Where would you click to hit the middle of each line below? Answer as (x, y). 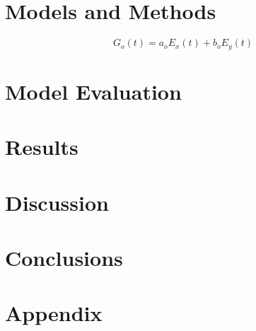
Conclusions (64, 257)
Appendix (54, 313)
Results (42, 147)
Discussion (57, 202)
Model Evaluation (93, 91)
